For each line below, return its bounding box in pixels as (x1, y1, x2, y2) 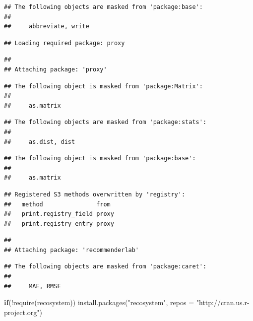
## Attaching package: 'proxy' (4, 65, 107, 73)
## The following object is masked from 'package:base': (4, 155, 196, 162)
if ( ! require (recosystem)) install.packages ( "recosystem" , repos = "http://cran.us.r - (4, 297, 250, 308)
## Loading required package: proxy (4, 39, 125, 47)
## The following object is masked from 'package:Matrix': (4, 82, 203, 90)
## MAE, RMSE (4, 282, 61, 290)
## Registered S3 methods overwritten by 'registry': (4, 191, 186, 198)
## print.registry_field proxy (4, 210, 114, 218)
